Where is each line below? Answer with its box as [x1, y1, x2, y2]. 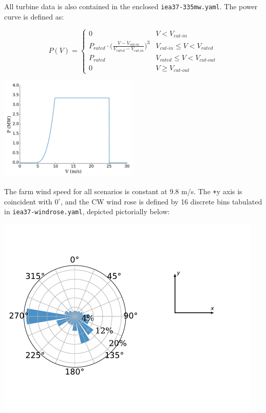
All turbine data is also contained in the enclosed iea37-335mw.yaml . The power [4, 1, 258, 11]
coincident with [4, 196, 52, 206]
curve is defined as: [4, 11, 64, 22]
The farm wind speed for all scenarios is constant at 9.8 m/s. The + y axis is [4, 185, 242, 196]
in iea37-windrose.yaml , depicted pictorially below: [4, 206, 170, 217]
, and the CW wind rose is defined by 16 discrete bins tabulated [61, 196, 262, 206]
